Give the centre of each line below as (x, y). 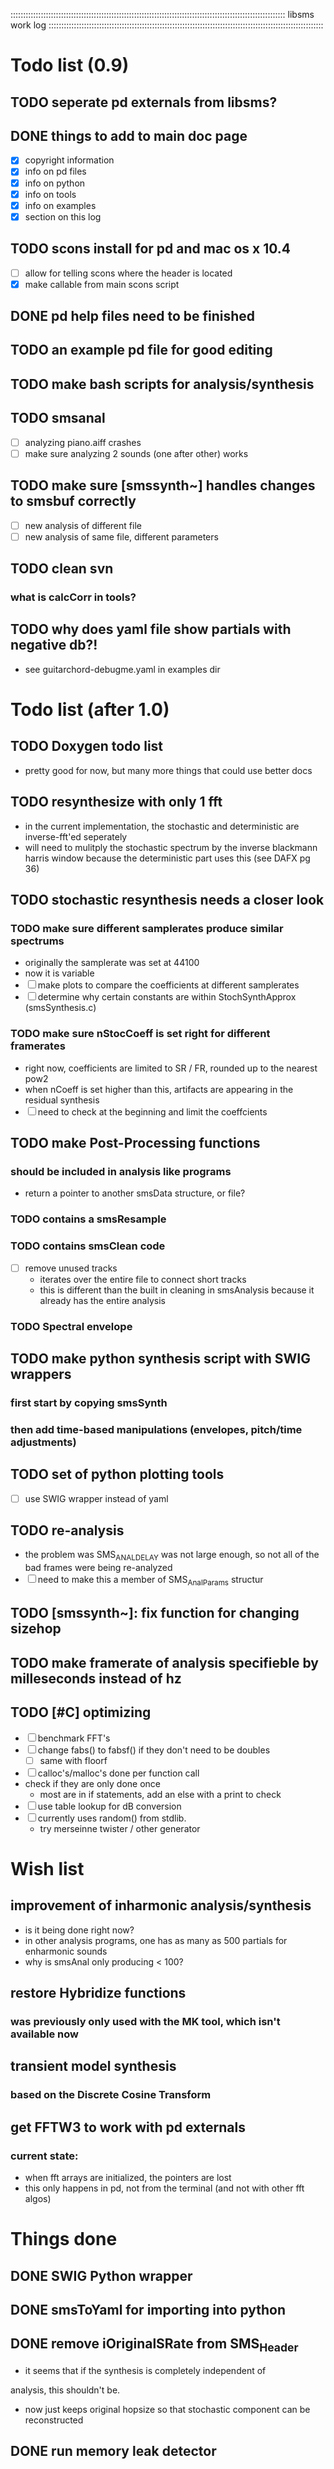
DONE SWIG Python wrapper (101, 2275)
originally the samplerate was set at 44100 (112, 963)
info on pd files (55, 171)
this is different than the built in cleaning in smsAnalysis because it (177, 1290)
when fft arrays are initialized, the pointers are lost (128, 2178)
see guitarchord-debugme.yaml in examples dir (122, 669)
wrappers (41, 1374)
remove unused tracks (71, 1268)
